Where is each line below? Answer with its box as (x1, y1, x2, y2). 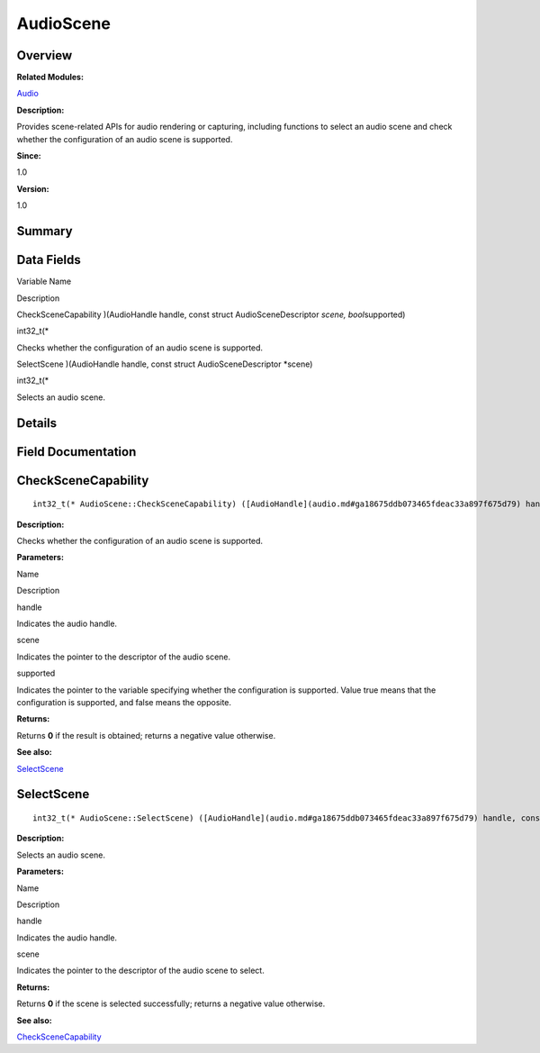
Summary (16, 223, 73, 239)
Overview (16, 48, 73, 63)
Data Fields (16, 252, 81, 268)
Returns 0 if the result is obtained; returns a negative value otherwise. (16, 730, 276, 740)
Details (16, 415, 58, 431)
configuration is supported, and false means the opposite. (16, 696, 232, 707)
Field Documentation (16, 444, 137, 459)
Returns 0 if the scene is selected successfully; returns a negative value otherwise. (16, 998, 326, 1009)
